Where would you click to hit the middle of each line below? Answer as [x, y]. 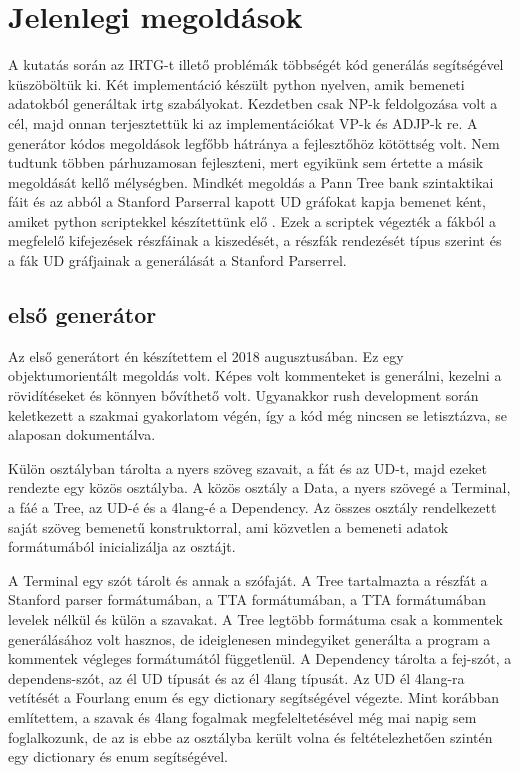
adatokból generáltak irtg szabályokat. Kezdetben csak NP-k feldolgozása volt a [253, 103]
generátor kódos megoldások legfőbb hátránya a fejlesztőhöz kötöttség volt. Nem [254, 142]
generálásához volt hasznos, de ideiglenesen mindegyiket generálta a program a [249, 638]
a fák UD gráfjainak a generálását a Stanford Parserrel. [177, 260]
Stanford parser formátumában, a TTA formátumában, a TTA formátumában [247, 599]
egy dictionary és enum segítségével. [118, 756]
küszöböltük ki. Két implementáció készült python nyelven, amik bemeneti [236, 83]
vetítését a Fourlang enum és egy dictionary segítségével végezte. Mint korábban [253, 697]
